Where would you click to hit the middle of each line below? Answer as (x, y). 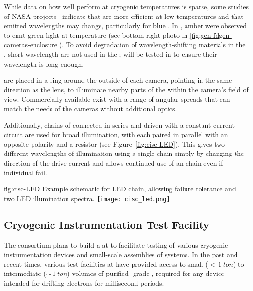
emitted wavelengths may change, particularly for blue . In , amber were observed (126, 26)
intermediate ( (25, 273)
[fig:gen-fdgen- (211, 35)
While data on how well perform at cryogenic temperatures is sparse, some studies (126, 6)
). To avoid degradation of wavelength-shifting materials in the (152, 44)
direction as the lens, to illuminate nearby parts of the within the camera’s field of (126, 89)
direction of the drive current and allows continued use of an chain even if (114, 163)
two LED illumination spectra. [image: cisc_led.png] (87, 198)
